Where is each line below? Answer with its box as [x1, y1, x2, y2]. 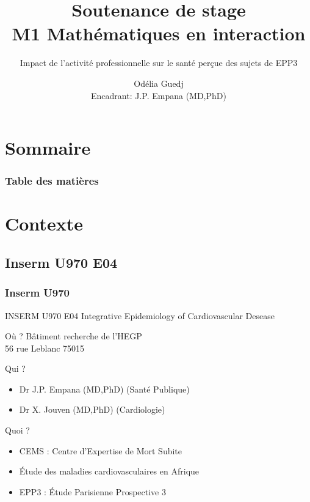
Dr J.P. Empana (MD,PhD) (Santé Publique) [19, 382, 190, 395]
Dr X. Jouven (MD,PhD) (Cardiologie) [19, 403, 165, 416]
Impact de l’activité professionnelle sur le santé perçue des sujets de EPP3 [20, 56, 298, 69]
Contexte [5, 211, 83, 236]
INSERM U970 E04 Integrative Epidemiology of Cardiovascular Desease [5, 309, 275, 322]
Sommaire [5, 135, 91, 160]
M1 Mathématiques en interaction [12, 21, 306, 46]
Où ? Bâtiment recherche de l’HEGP [5, 330, 142, 342]
